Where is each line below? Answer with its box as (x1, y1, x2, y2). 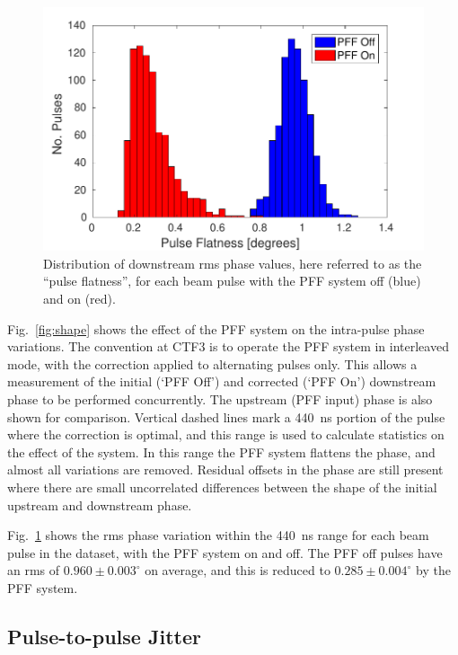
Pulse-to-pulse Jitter (7, 622, 201, 650)
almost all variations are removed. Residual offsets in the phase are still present (7, 460, 444, 479)
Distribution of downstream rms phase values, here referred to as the (43, 253, 422, 272)
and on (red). (43, 289, 116, 308)
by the (415, 561, 451, 580)
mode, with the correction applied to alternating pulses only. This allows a (7, 354, 418, 373)
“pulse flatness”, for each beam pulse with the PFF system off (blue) (43, 271, 421, 290)
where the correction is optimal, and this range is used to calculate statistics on (7, 425, 445, 444)
